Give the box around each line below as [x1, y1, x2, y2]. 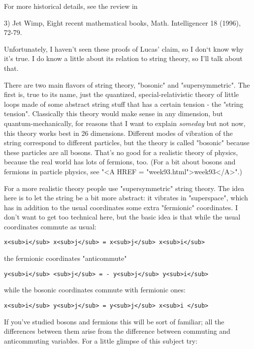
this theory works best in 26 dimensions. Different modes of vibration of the [4, 127, 233, 138]
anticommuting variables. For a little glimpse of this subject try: [4, 335, 198, 346]
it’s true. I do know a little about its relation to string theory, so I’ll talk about [4, 53, 243, 63]
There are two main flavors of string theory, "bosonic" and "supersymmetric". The [4, 79, 250, 90]
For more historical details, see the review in [4, 1, 138, 11]
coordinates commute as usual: [4, 221, 96, 231]
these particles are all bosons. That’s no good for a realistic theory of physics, [4, 147, 238, 157]
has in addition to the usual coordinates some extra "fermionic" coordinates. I [4, 202, 238, 212]
